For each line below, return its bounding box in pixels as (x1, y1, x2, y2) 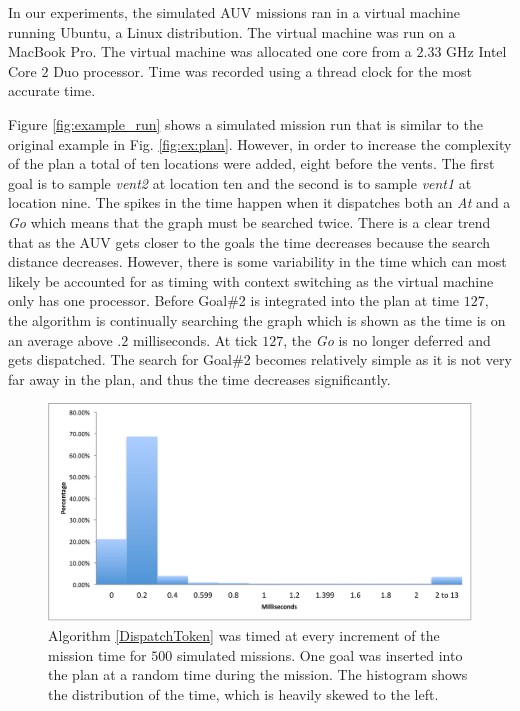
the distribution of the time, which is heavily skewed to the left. (48, 683, 439, 704)
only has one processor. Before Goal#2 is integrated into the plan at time (8, 290, 460, 311)
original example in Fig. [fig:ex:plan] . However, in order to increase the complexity (8, 133, 512, 154)
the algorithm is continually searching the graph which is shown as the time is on (8, 309, 506, 330)
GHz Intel (446, 41, 507, 62)
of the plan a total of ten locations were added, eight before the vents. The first (8, 153, 495, 174)
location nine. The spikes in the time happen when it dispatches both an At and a (8, 192, 511, 213)
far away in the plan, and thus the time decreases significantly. (8, 368, 391, 389)
